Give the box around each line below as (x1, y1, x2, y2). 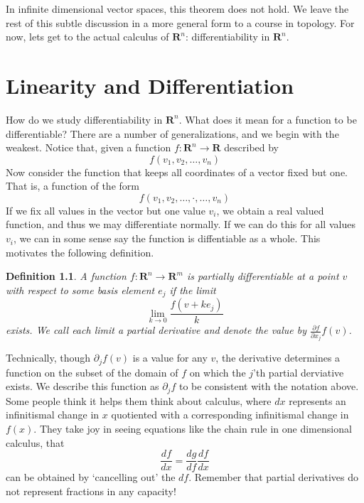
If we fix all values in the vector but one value (6, 202, 205, 217)
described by (224, 140, 279, 155)
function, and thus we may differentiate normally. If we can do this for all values (6, 217, 355, 232)
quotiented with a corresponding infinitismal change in (111, 407, 349, 422)
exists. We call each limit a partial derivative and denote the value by (6, 323, 307, 337)
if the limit (169, 282, 216, 297)
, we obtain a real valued (216, 202, 324, 217)
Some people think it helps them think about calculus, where (6, 393, 272, 408)
